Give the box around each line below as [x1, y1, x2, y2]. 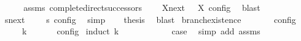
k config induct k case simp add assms [21, 25, 260, 37]
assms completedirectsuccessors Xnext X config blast [23, 1, 260, 13]
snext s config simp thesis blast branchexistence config [4, 13, 296, 25]
